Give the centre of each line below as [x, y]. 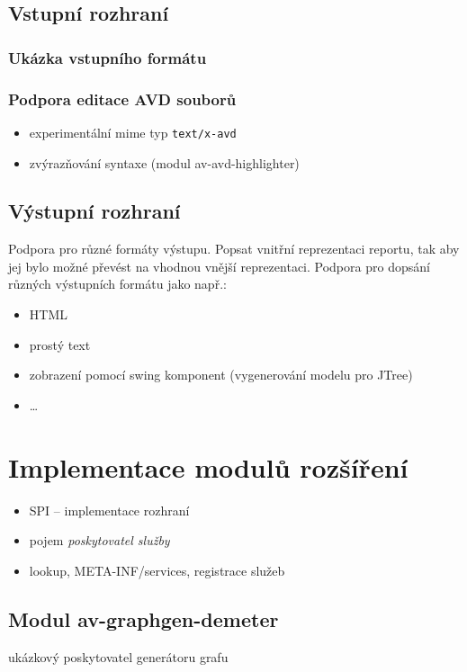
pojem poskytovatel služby [99, 540]
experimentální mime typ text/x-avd [133, 132]
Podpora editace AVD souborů [122, 99]
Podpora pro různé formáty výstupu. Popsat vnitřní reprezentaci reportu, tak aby [234, 249]
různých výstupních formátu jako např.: [117, 284]
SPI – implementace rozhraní [109, 510]
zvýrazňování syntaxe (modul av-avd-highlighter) [164, 162]
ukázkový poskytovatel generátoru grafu [118, 656]
